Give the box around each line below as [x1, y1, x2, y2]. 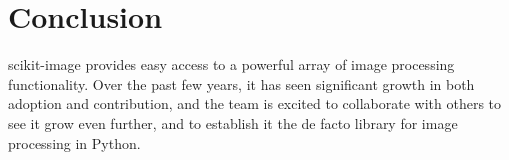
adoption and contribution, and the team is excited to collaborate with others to [8, 93, 502, 114]
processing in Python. [8, 132, 141, 153]
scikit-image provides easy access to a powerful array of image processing [8, 54, 455, 75]
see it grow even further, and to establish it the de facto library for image [8, 112, 458, 133]
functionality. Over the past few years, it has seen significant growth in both [8, 73, 475, 94]
